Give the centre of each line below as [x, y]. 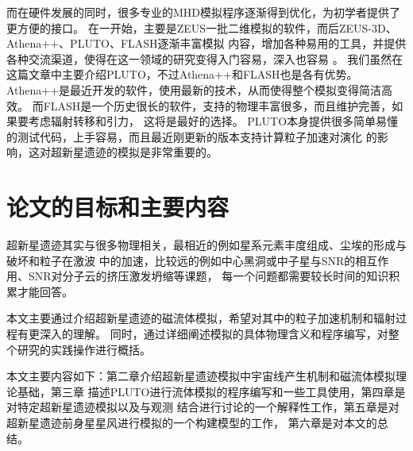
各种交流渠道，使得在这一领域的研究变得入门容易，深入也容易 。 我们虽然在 [205, 58]
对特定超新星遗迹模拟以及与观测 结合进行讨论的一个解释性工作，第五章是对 [203, 407]
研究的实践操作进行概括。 [84, 349]
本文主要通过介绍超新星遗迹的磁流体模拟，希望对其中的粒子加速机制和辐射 [201, 318]
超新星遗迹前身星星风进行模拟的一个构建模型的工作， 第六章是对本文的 [192, 422]
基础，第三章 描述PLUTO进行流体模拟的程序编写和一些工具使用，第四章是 [211, 391]
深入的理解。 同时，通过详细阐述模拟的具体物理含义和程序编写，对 [214, 334]
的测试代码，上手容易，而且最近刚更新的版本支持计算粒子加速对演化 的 [192, 136]
